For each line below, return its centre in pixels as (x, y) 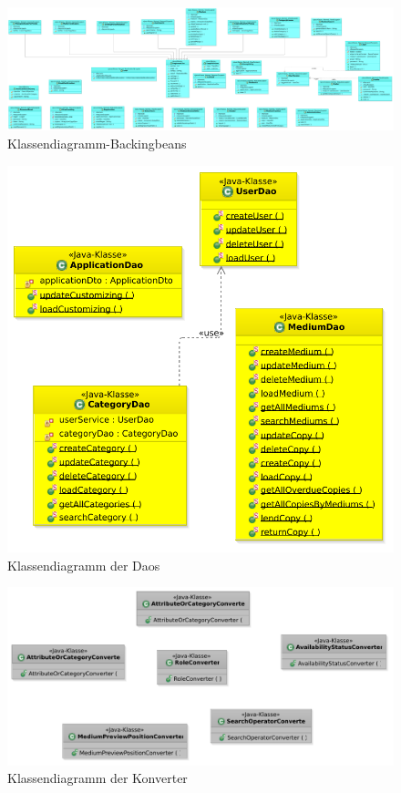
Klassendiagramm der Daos (84, 565)
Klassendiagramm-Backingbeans (97, 143)
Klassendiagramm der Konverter (98, 778)
